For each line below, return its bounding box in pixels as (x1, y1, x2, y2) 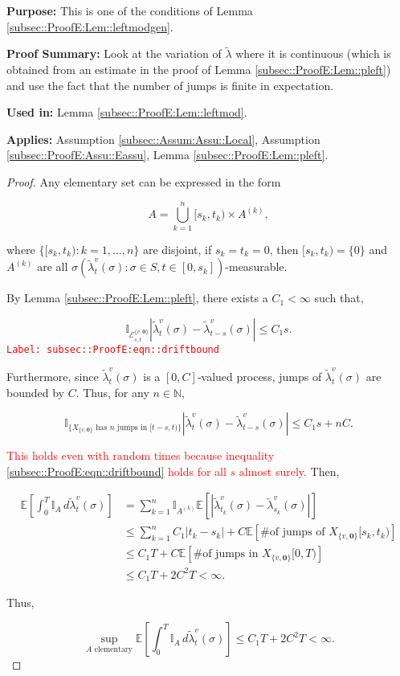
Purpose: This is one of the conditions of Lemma (6, 2, 253, 18)
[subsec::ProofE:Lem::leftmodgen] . (6, 18, 173, 35)
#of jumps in (193, 548, 259, 560)
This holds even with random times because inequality (6, 447, 275, 464)
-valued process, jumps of (197, 368, 322, 384)
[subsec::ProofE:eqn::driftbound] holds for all (6, 462, 227, 479)
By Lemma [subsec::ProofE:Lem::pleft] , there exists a (6, 289, 268, 306)
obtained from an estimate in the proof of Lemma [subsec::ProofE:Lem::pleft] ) (6, 61, 391, 77)
